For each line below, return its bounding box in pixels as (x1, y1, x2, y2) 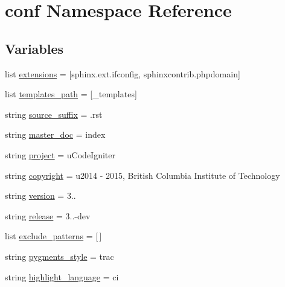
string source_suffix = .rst (5, 108, 103, 120)
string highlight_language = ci (5, 270, 119, 283)
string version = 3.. (5, 189, 76, 202)
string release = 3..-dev (5, 209, 91, 222)
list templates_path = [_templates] (5, 88, 137, 100)
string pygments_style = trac (5, 250, 114, 262)
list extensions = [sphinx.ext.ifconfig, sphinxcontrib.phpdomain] (5, 67, 240, 80)
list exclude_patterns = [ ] (5, 230, 102, 242)
